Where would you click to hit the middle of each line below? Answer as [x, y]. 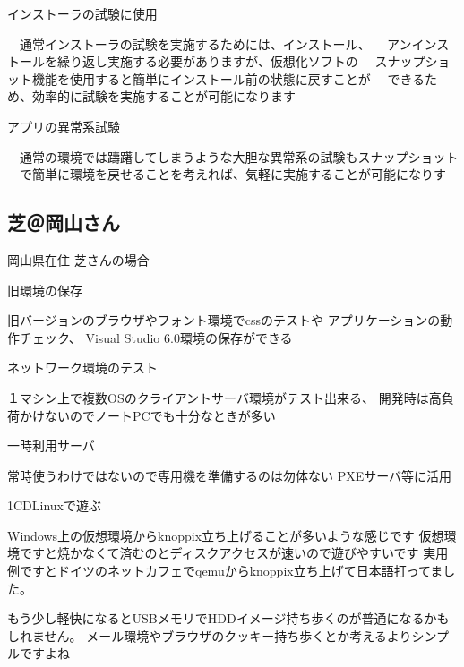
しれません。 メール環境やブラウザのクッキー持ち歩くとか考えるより [210, 635]
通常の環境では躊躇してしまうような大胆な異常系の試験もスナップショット [239, 156]
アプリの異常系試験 [64, 126]
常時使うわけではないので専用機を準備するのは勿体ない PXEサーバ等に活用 [230, 475]
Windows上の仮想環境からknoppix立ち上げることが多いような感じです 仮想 [226, 535]
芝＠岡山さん [64, 222]
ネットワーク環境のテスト [82, 368]
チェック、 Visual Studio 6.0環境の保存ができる [156, 337]
